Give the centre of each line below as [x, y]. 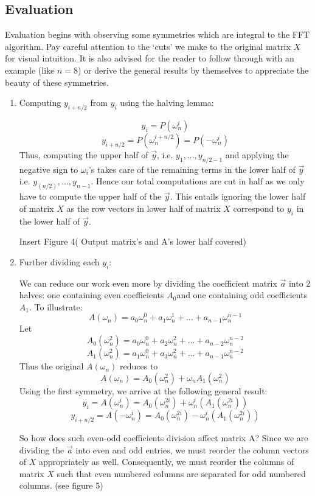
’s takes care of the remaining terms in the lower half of [192, 169]
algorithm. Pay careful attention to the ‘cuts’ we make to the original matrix [148, 46]
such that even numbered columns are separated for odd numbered [181, 473]
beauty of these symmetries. [57, 82]
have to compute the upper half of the [90, 196]
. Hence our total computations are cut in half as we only [198, 181]
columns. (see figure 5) [61, 485]
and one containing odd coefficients [242, 295]
